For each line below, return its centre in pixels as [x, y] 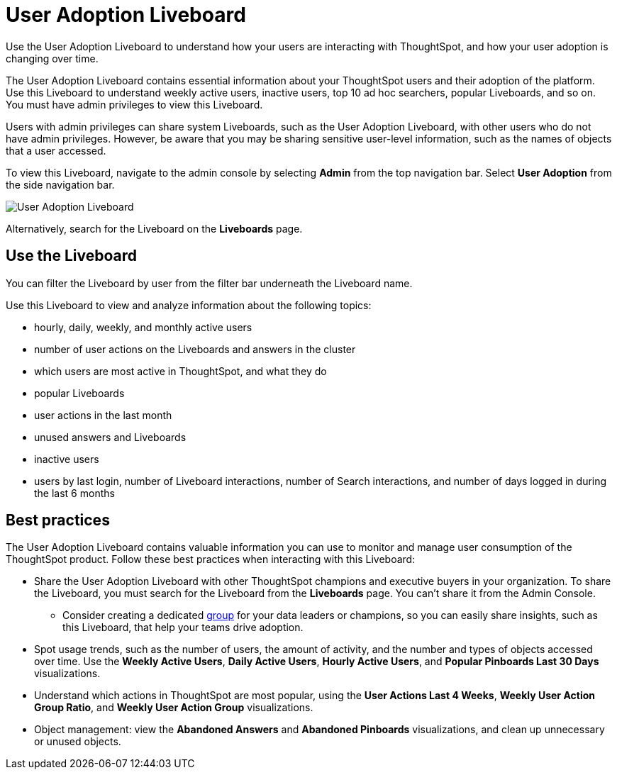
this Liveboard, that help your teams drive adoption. [183, 628]
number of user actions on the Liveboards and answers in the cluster [195, 349]
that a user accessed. [56, 150]
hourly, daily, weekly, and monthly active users [143, 327]
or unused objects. [78, 742]
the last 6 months [74, 493]
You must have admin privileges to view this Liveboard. [134, 104]
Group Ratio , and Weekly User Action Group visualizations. [174, 708]
